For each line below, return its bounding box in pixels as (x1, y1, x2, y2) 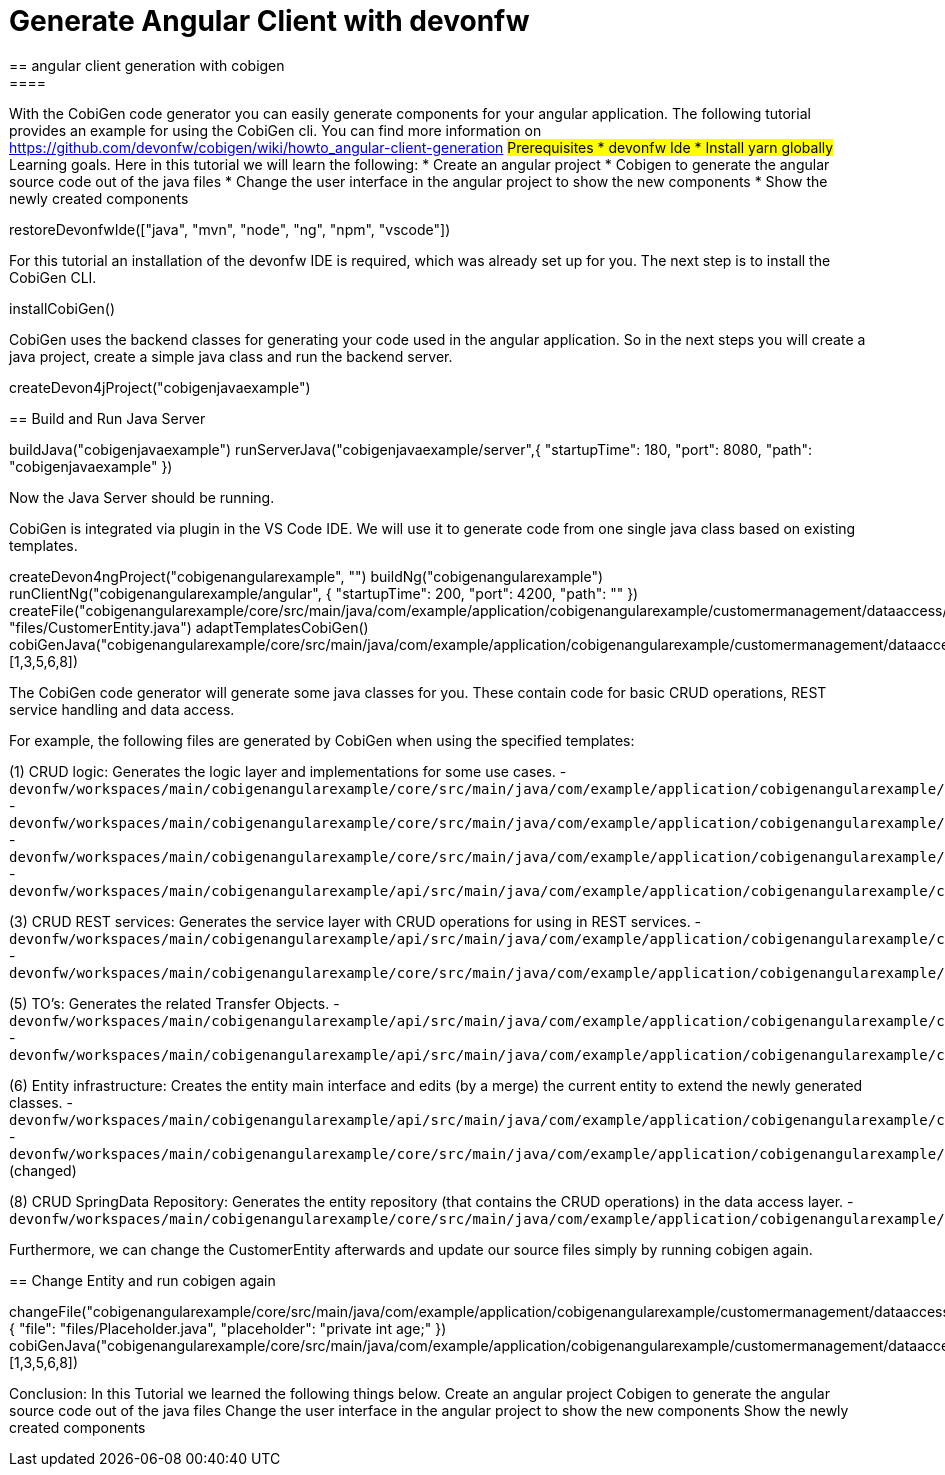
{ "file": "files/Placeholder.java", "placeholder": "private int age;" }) (9, 1319, 447, 1337)
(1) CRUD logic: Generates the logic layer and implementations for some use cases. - (9, 762, 567, 780)
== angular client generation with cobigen (9, 56, 285, 74)
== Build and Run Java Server (9, 409, 206, 427)
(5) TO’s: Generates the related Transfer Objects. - (9, 994, 340, 1012)
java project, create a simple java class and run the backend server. (9, 347, 453, 365)
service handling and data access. (9, 700, 235, 718)
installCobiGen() (9, 299, 116, 317)
